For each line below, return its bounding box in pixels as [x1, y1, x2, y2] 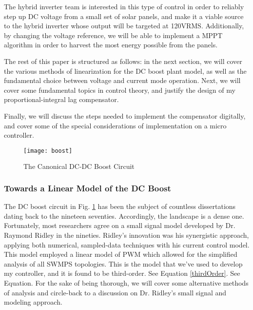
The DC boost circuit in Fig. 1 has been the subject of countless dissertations [4, 201, 236, 211]
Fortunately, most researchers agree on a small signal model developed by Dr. [4, 220, 235, 230]
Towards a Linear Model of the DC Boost [4, 182, 171, 194]
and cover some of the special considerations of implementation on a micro [4, 120, 227, 130]
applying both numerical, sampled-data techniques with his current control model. [4, 239, 250, 249]
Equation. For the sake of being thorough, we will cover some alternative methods [4, 277, 249, 288]
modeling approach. [4, 297, 62, 307]
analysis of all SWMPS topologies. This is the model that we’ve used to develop [4, 258, 243, 269]
